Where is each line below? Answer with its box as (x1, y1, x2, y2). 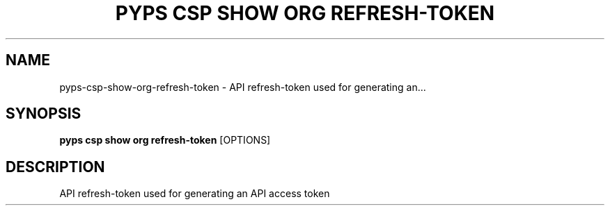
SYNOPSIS (6, 105, 81, 123)
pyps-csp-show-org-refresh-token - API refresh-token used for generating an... (59, 81, 426, 93)
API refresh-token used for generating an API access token (59, 187, 330, 200)
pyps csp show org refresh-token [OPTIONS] (59, 134, 271, 146)
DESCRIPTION (6, 158, 105, 176)
